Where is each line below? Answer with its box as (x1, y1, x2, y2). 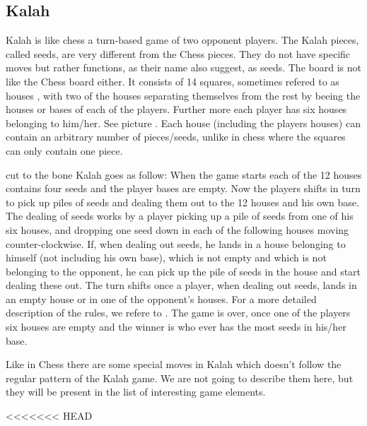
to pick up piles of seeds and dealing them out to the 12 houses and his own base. (6, 194, 359, 209)
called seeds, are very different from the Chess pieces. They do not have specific (6, 46, 351, 61)
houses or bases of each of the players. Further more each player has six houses (6, 102, 347, 117)
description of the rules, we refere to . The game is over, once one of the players (6, 305, 351, 320)
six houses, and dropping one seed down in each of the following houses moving (6, 222, 349, 237)
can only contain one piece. (6, 143, 123, 158)
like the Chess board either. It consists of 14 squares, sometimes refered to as (6, 73, 339, 88)
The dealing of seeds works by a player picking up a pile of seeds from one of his (6, 208, 354, 223)
